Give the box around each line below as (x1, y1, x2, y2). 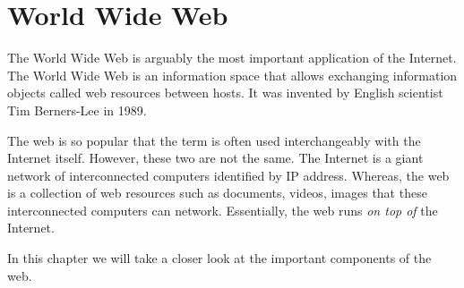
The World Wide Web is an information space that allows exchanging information (7, 65, 458, 84)
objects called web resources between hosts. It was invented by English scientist (7, 83, 443, 102)
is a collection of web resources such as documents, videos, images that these (7, 183, 427, 202)
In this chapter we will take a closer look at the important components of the (7, 249, 432, 267)
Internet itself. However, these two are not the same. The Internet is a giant (7, 148, 424, 167)
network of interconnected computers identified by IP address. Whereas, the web (7, 165, 450, 184)
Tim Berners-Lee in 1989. (7, 100, 147, 119)
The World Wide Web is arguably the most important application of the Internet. (7, 48, 457, 67)
